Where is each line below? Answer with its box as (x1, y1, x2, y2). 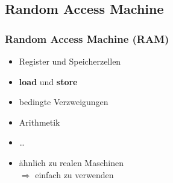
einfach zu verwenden (35, 168, 114, 181)
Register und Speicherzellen (19, 55, 121, 67)
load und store (19, 75, 78, 88)
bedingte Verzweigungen (19, 95, 109, 108)
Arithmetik (19, 115, 60, 128)
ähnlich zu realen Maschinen (19, 156, 124, 169)
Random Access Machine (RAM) (5, 31, 169, 46)
